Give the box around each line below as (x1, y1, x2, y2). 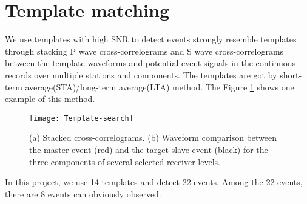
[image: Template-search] (29, 114, 133, 123)
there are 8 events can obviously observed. (5, 187, 161, 200)
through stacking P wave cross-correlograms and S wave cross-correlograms (5, 44, 284, 57)
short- (280, 68, 302, 81)
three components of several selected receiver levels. (29, 155, 220, 168)
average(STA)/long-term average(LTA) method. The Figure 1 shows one (25, 80, 294, 93)
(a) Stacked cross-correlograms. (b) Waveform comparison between (29, 131, 277, 144)
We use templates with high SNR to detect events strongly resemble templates (5, 33, 297, 46)
